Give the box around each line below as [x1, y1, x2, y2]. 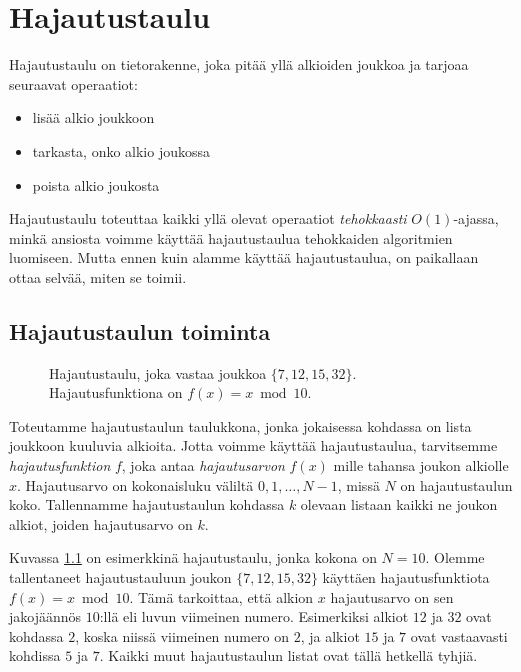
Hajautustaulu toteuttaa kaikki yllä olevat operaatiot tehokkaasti [9, 208, 407, 229]
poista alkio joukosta [32, 174, 160, 195]
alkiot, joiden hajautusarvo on [9, 513, 193, 534]
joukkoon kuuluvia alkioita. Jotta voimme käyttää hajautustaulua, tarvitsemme [9, 435, 498, 456]
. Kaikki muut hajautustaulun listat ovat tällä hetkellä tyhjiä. [99, 645, 478, 666]
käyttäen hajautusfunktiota [322, 567, 490, 588]
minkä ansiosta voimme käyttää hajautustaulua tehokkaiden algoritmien [9, 227, 453, 248]
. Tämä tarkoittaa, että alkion [129, 586, 314, 607]
